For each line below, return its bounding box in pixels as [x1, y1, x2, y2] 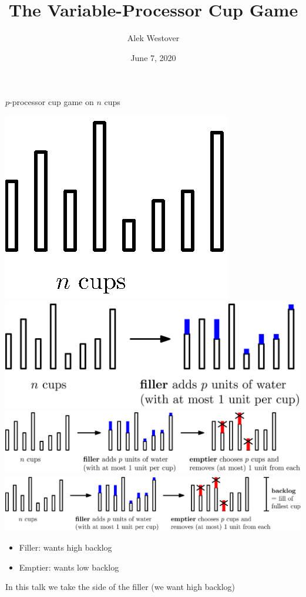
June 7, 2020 [130, 51, 176, 63]
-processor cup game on [9, 96, 94, 108]
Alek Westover [127, 32, 180, 44]
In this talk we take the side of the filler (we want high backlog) [5, 581, 235, 593]
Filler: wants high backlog [19, 541, 112, 554]
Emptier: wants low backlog [19, 561, 119, 573]
